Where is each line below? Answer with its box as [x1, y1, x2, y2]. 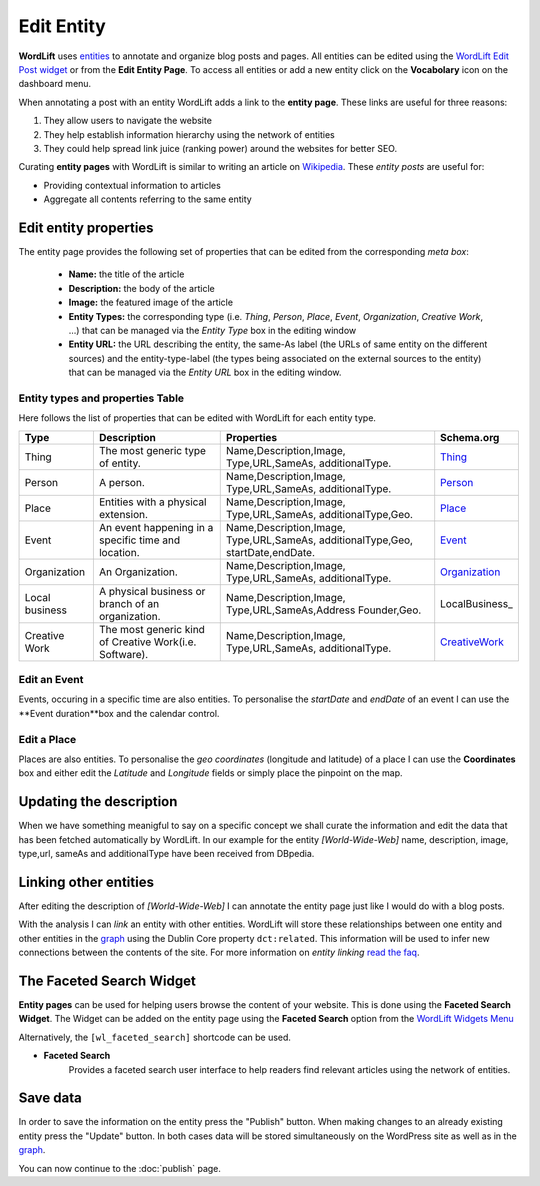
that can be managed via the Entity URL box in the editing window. [68, 366, 342, 379]
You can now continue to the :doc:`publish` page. [18, 1162, 222, 1174]
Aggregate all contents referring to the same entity [43, 193, 252, 205]
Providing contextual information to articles [43, 179, 222, 191]
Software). [98, 647, 149, 661]
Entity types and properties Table [18, 391, 185, 405]
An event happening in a [98, 520, 214, 534]
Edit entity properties [18, 219, 154, 236]
